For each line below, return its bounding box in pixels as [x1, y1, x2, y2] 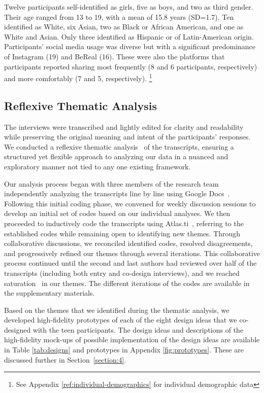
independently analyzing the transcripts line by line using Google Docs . [4, 188, 230, 199]
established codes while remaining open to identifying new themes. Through [4, 228, 241, 238]
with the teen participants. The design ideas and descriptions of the [32, 324, 244, 335]
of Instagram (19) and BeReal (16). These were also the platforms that [4, 51, 225, 61]
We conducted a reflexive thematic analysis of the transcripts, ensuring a [4, 141, 234, 152]
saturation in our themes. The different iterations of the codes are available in [4, 277, 250, 288]
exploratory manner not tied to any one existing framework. [4, 161, 191, 171]
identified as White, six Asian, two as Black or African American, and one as [4, 21, 244, 32]
